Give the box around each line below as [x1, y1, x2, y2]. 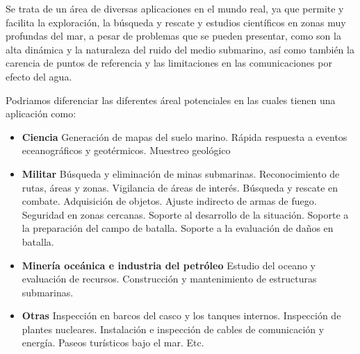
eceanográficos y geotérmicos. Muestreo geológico [22, 143, 231, 158]
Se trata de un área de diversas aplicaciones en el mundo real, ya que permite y [6, 1, 344, 15]
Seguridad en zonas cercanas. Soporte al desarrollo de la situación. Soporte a [22, 207, 349, 221]
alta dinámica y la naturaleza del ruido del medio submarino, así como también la [6, 42, 354, 56]
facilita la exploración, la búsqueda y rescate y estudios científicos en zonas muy [6, 15, 346, 29]
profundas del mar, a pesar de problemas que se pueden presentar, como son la [6, 28, 341, 43]
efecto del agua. [6, 69, 72, 83]
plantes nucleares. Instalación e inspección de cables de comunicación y [22, 321, 325, 336]
